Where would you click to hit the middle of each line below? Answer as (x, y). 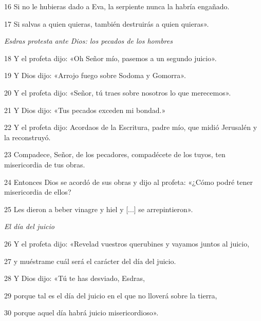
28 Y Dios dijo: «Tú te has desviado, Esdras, (74, 278)
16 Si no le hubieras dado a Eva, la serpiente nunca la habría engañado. (117, 6)
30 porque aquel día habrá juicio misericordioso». (81, 313)
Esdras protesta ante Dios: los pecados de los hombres (88, 41)
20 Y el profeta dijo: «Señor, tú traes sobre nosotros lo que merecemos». (118, 92)
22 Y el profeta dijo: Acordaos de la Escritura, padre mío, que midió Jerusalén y (131, 127)
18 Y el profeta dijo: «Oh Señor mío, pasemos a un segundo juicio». (110, 58)
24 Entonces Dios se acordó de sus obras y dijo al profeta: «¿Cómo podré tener (129, 182)
